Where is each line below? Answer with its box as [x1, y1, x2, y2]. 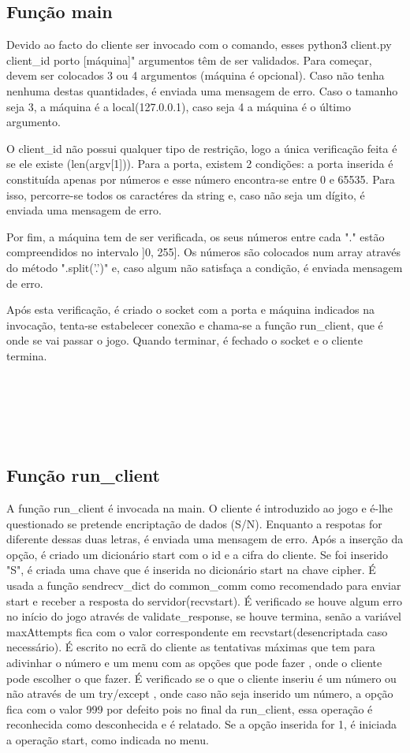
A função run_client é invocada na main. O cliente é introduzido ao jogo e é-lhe [6, 499, 393, 516]
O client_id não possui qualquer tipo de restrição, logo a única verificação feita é [6, 140, 397, 156]
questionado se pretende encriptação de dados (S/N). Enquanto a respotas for [6, 515, 382, 531]
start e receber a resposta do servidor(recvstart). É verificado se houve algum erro [6, 592, 402, 609]
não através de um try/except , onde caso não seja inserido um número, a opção [6, 685, 393, 702]
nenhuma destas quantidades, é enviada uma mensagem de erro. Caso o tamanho [6, 82, 398, 99]
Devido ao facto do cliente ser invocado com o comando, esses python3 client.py [6, 36, 392, 53]
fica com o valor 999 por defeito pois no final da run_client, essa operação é [6, 700, 373, 717]
